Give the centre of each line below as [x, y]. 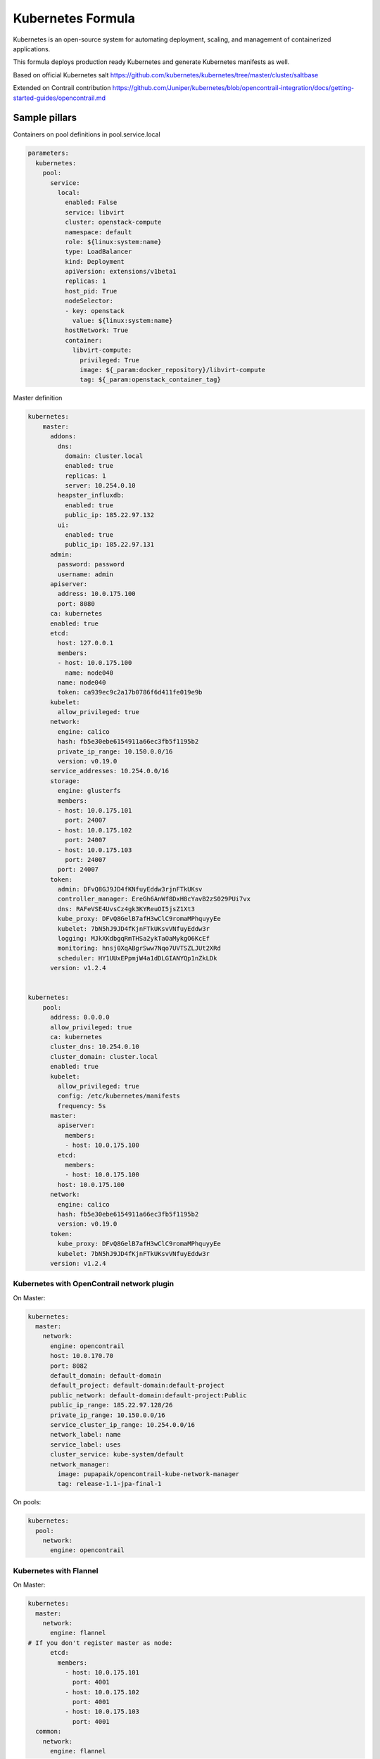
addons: [63, 437]
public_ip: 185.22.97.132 [109, 515]
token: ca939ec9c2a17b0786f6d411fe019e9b [130, 692]
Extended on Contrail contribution [62, 88]
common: [49, 1732]
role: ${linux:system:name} [113, 242]
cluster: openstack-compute [113, 222]
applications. [32, 49]
